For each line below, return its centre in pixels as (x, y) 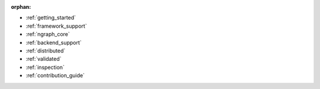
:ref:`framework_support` (56, 26)
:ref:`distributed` (46, 51)
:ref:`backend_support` (54, 42)
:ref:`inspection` (45, 67)
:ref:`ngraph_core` (48, 34)
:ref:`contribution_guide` (55, 75)
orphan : (21, 7)
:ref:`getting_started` (51, 18)
